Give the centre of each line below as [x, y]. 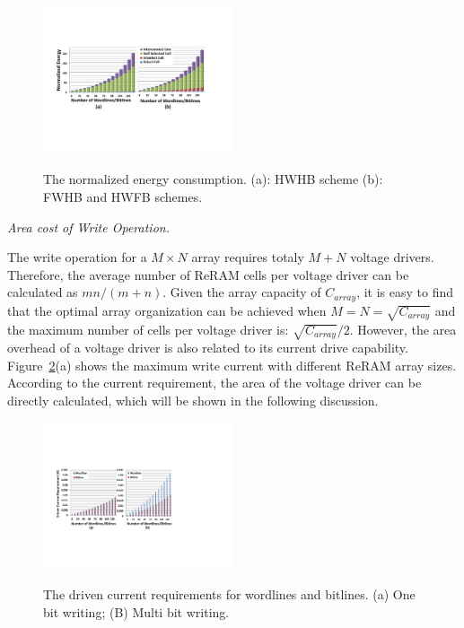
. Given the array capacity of [242, 292]
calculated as [43, 292]
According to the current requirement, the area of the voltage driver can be [214, 383]
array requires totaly [248, 257]
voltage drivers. [392, 257]
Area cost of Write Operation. [88, 227]
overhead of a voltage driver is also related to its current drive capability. [208, 348]
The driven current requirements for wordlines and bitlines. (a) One [229, 594]
